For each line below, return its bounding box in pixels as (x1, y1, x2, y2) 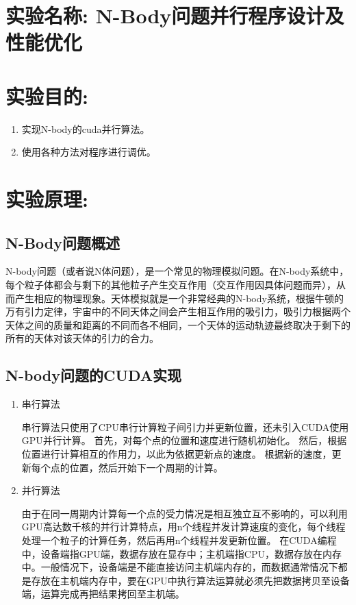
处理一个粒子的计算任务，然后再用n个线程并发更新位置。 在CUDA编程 (21, 532, 337, 547)
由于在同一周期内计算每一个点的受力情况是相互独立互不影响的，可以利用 (21, 506, 348, 520)
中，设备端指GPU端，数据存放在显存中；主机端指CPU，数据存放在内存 (21, 546, 342, 560)
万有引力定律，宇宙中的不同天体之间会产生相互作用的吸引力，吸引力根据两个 (5, 304, 351, 319)
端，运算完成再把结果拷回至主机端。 (21, 587, 185, 601)
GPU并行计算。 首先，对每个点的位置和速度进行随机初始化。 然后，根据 (21, 433, 347, 447)
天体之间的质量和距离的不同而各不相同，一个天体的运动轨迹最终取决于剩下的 (5, 317, 351, 332)
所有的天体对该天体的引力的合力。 (5, 331, 159, 345)
